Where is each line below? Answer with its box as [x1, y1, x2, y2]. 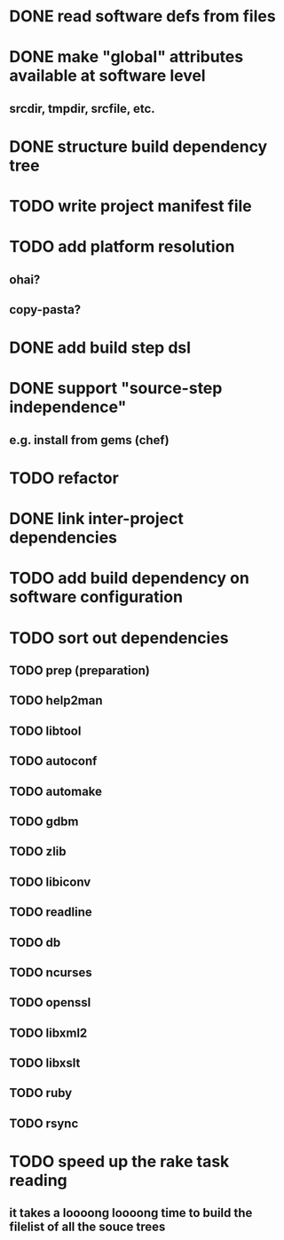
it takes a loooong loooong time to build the [9, 1205, 253, 1220]
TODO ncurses [9, 965, 92, 980]
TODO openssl [9, 995, 91, 1010]
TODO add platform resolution [9, 237, 235, 257]
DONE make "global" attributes [9, 47, 244, 68]
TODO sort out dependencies [9, 628, 229, 648]
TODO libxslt [9, 1055, 81, 1071]
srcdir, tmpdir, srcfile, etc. [9, 100, 155, 116]
